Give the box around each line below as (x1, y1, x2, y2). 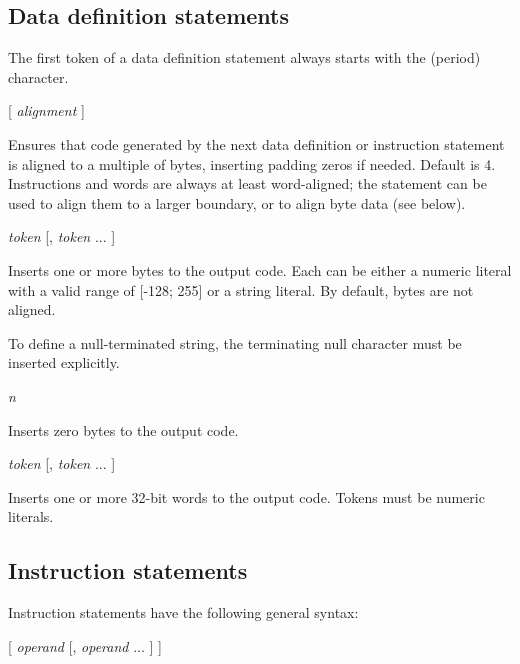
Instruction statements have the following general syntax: (8, 602, 359, 623)
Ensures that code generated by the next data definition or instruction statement (8, 133, 505, 154)
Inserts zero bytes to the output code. (8, 419, 239, 440)
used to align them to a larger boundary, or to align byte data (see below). (8, 192, 466, 213)
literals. (8, 506, 54, 527)
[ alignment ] (8, 100, 85, 121)
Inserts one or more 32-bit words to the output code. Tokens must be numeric (8, 486, 485, 507)
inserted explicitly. (8, 352, 120, 373)
